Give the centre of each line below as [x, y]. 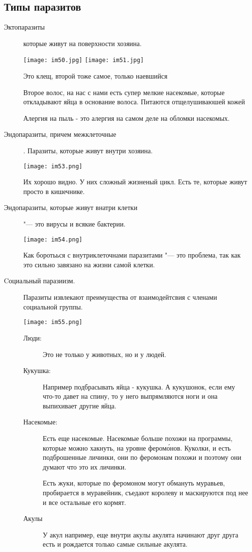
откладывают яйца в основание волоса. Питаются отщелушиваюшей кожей [134, 102]
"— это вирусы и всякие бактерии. [75, 224]
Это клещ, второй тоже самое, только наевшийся [95, 76]
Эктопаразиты [25, 27]
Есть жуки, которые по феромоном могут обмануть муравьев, [134, 483]
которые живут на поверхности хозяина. [83, 43]
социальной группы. [53, 306]
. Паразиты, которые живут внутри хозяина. [88, 151]
